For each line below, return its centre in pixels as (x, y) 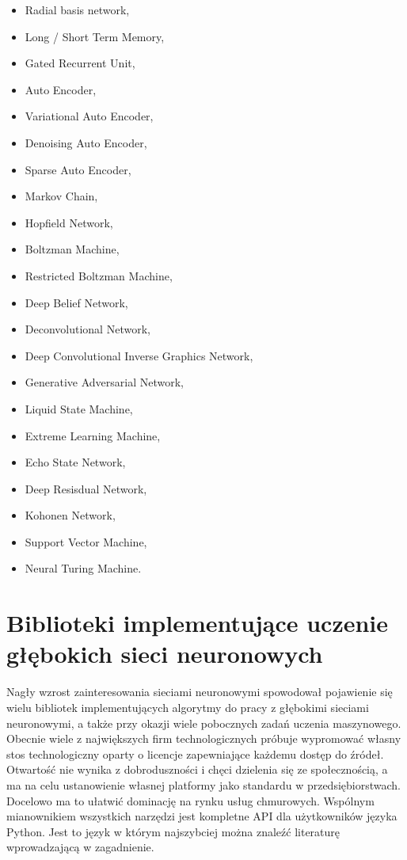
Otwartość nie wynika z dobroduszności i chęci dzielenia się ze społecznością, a (197, 769)
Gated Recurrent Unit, (80, 63)
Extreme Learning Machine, (93, 435)
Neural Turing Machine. (83, 568)
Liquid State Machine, (79, 408)
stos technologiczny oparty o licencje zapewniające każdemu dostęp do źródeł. (195, 753)
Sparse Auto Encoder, (78, 169)
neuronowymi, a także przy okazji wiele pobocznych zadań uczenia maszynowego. (204, 723)
